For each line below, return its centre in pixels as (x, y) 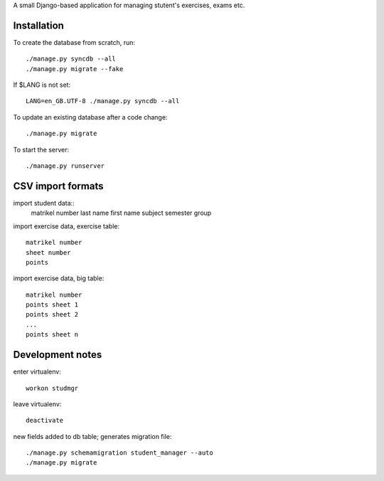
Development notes (58, 355)
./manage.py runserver (65, 166)
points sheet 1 (52, 305)
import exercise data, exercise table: (66, 226)
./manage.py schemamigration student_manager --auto (119, 453)
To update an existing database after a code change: (90, 117)
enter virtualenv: (37, 372)
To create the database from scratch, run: (74, 42)
